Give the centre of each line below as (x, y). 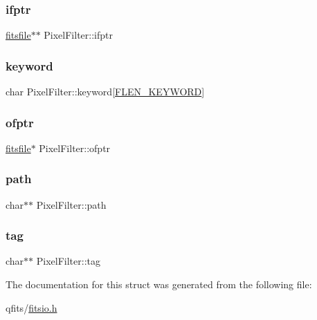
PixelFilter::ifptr (78, 35)
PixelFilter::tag (69, 261)
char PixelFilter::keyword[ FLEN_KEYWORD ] (105, 92)
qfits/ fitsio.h (31, 307)
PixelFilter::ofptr (75, 148)
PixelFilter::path (71, 204)
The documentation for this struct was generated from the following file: (159, 284)
